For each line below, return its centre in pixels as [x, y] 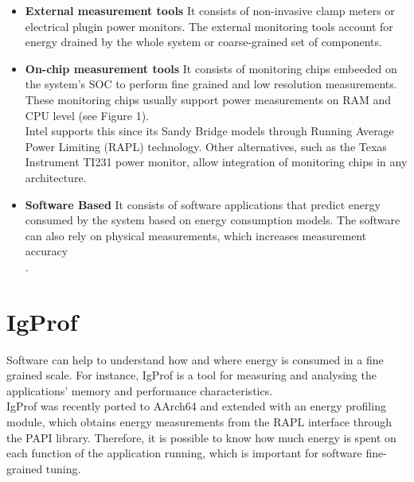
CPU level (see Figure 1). [87, 115]
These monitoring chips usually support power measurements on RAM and [208, 99]
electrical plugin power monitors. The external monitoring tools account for [209, 26]
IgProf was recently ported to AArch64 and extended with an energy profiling [196, 406]
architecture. [56, 177]
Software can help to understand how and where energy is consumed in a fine [195, 359]
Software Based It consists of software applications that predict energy [203, 204]
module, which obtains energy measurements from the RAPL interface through [199, 422]
